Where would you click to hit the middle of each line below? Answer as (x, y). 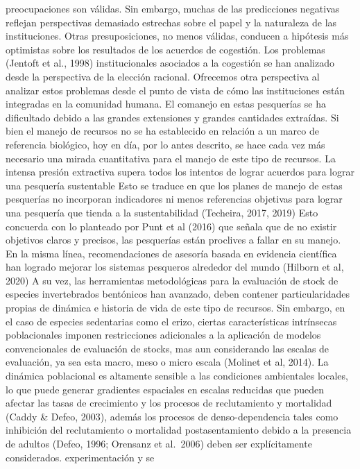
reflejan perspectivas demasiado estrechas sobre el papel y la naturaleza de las (171, 22)
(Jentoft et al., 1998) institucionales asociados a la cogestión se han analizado (170, 63)
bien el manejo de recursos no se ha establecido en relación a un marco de (162, 131)
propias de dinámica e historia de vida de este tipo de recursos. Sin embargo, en (175, 308)
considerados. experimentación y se (80, 457)
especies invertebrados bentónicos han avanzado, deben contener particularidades (178, 294)
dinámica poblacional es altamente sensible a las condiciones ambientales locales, (177, 376)
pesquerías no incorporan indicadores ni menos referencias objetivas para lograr (174, 199)
